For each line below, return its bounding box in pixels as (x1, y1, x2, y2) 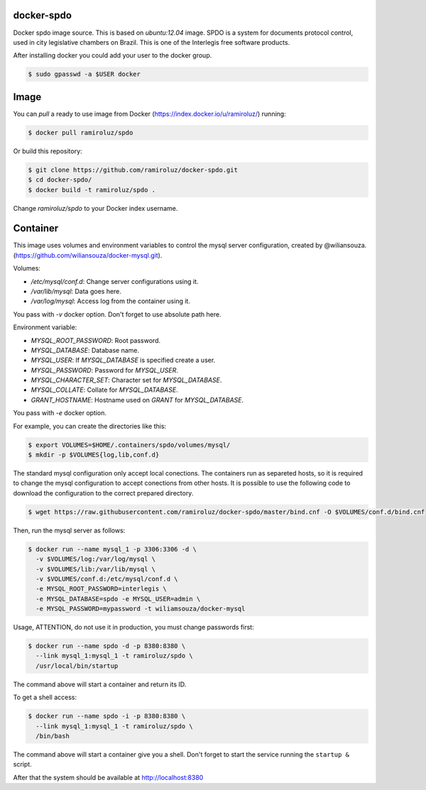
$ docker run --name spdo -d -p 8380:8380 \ (28, 642, 186, 650)
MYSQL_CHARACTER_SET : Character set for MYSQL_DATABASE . (31, 376, 222, 385)
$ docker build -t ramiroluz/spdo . (28, 185, 156, 194)
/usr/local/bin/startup (35, 662, 119, 670)
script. (13, 760, 32, 769)
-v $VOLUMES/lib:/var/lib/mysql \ (35, 565, 156, 573)
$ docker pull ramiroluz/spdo (28, 128, 133, 136)
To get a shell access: (13, 693, 77, 702)
